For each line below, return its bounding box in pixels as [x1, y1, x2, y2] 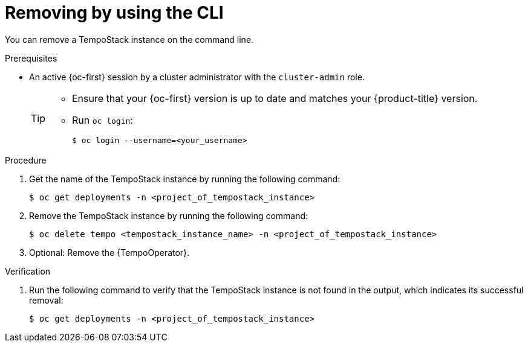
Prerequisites [5, 53, 57, 63]
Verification [5, 266, 51, 276]
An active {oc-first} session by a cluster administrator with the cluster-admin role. [29, 71, 365, 82]
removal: [29, 294, 64, 305]
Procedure [5, 154, 47, 165]
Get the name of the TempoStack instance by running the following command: [29, 173, 341, 184]
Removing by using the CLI [5, 2, 224, 23]
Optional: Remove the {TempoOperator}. [29, 247, 190, 258]
